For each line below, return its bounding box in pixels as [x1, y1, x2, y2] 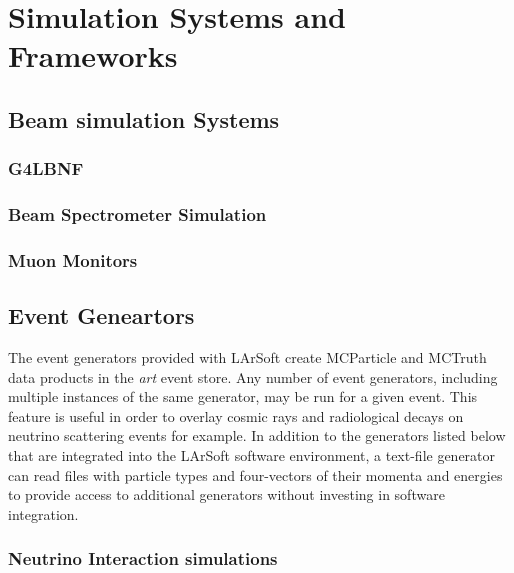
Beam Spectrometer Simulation [8, 202, 267, 227]
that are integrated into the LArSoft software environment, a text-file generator [8, 445, 496, 466]
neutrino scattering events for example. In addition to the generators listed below [8, 425, 506, 446]
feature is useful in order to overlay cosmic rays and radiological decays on [8, 405, 464, 426]
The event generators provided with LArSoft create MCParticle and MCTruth [8, 347, 487, 368]
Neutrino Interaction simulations [8, 546, 278, 571]
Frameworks [8, 35, 178, 76]
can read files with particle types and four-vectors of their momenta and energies [8, 464, 503, 485]
